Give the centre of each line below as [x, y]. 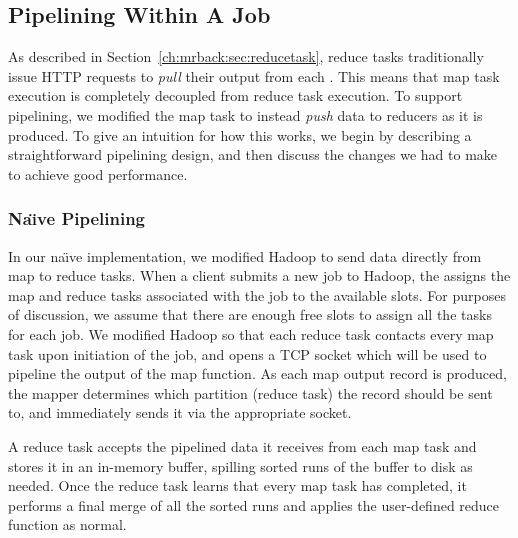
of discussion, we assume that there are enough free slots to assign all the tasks [250, 314]
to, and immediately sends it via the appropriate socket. [180, 412]
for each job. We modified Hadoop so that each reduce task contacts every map [251, 333]
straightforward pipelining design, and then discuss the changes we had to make [253, 154]
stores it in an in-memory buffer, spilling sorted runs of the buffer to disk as [240, 465]
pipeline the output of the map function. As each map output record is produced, [257, 373]
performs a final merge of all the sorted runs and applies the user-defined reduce [254, 504]
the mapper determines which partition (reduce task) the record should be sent [250, 392]
